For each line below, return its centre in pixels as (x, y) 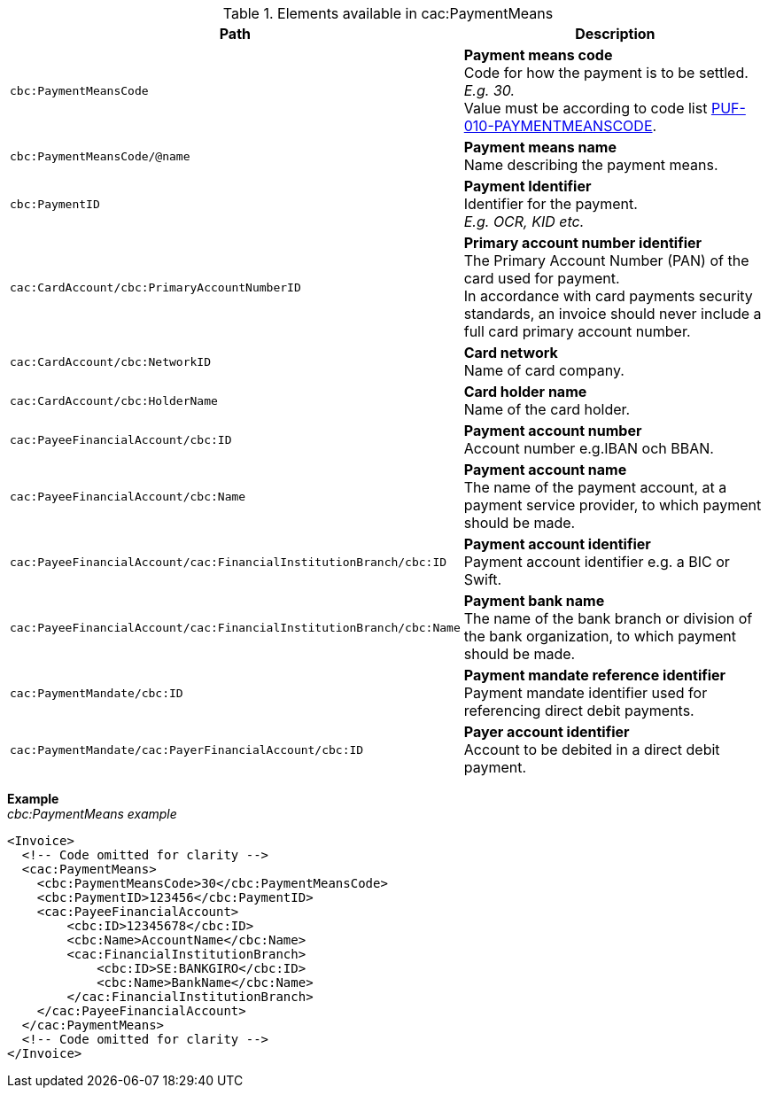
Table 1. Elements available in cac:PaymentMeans (388, 13)
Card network (511, 353)
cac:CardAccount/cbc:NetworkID (110, 361)
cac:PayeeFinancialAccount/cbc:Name (128, 496)
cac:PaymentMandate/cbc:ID (97, 693)
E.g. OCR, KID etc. (524, 221)
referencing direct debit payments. (579, 711)
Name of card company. (544, 370)
